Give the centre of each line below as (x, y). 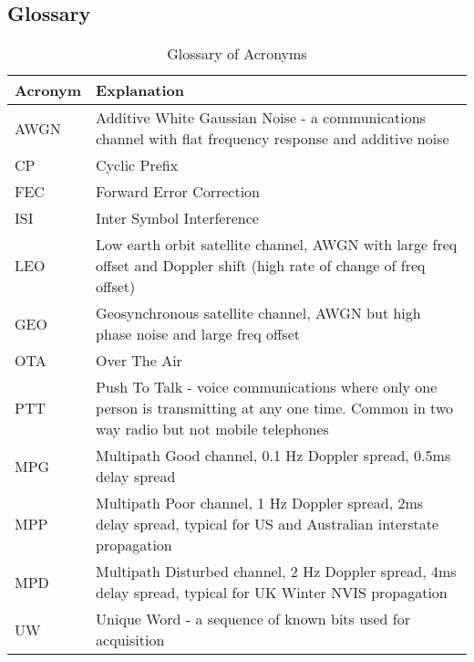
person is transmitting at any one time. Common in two (274, 408)
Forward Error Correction (178, 192)
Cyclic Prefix (137, 165)
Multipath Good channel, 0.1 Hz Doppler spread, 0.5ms (273, 456)
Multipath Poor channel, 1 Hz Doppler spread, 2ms (260, 503)
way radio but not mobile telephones (212, 429)
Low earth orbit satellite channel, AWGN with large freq (277, 245)
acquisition (130, 640)
